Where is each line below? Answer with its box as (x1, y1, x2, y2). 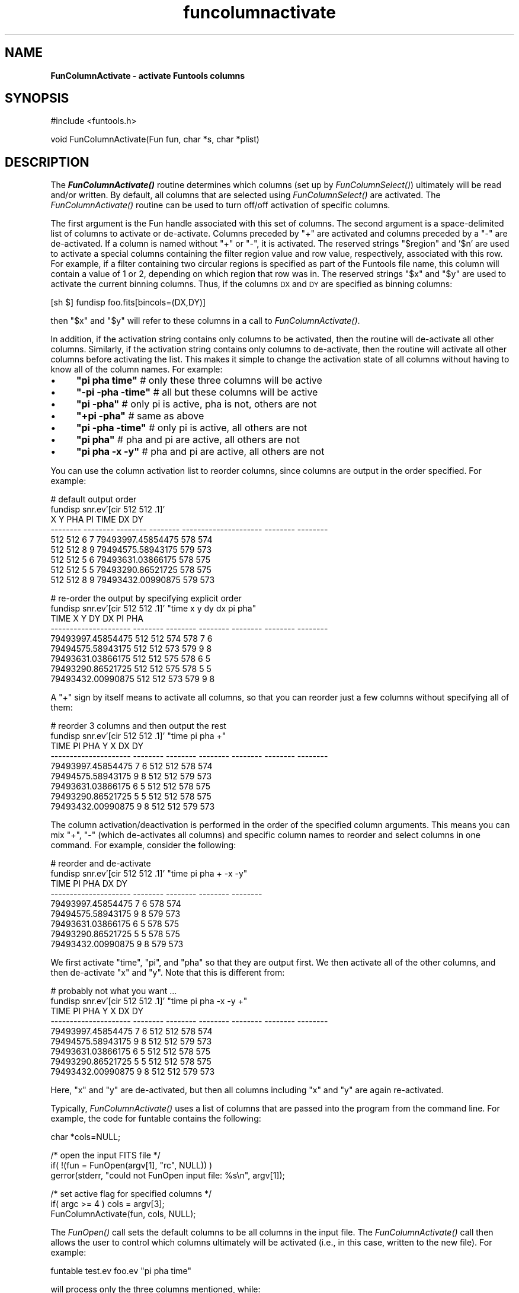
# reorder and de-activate (50, 858, 151, 869)
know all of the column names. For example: (50, 364, 223, 375)
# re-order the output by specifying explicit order (50, 593, 242, 604)
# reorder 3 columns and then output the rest (50, 721, 226, 731)
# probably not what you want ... (50, 986, 177, 996)
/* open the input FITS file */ (50, 1150, 161, 1161)
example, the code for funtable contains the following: (50, 1113, 261, 1124)
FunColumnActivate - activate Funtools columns (50, 70, 245, 81)
